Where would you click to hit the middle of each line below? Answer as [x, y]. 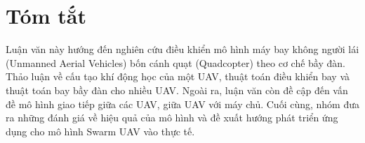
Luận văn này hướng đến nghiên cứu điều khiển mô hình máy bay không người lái [182, 49]
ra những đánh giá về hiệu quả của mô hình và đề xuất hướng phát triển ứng [172, 118]
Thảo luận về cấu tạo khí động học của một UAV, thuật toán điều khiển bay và [178, 76]
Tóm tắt [46, 16]
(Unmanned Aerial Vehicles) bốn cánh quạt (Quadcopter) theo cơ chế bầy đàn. [175, 62]
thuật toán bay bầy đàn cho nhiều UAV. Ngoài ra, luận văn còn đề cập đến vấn [177, 90]
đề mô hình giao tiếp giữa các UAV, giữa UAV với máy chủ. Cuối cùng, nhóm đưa [182, 104]
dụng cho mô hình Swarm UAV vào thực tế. [100, 131]
